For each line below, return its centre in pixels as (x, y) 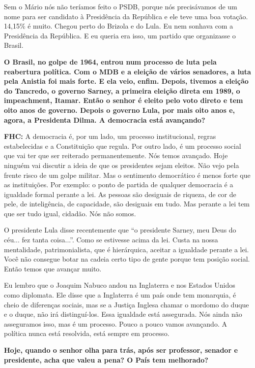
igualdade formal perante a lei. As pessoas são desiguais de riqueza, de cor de (120, 194)
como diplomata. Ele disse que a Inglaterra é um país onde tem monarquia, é (120, 295)
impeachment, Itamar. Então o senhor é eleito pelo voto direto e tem (124, 100)
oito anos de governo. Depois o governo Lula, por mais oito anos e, (119, 110)
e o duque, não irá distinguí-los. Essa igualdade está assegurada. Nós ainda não (123, 314)
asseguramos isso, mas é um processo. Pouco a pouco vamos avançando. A (115, 323)
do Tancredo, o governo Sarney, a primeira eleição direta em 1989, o (122, 90)
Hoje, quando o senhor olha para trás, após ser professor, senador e (121, 350)
